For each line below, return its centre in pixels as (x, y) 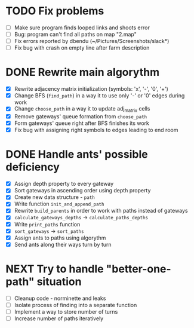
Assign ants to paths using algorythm (60, 238)
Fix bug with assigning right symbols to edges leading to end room (96, 130)
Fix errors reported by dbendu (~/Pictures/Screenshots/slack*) (92, 41)
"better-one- (138, 269)
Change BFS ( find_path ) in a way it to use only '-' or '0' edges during (99, 96)
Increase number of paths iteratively (59, 318)
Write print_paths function (47, 224)
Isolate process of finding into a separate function (76, 305)
